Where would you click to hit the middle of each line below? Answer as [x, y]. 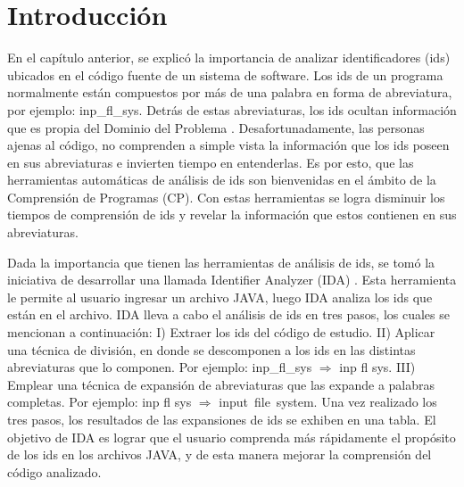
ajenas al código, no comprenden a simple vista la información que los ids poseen [228, 145]
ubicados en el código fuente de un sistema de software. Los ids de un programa [225, 74]
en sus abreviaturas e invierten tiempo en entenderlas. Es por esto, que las [211, 162]
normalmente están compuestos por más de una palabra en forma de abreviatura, [230, 92]
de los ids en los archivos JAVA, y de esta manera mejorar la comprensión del [220, 454]
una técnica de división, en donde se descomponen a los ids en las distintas [211, 349]
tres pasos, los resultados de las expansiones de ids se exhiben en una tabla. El [222, 419]
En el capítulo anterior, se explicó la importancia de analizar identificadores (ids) [229, 58]
